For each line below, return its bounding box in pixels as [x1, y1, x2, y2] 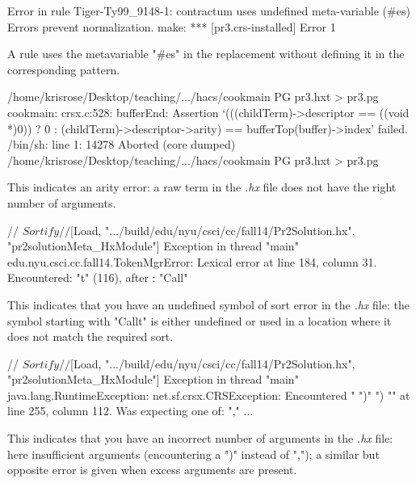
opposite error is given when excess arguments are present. [7, 461, 297, 478]
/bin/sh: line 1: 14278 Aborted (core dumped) [7, 136, 236, 153]
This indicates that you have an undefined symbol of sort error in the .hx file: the [7, 296, 410, 313]
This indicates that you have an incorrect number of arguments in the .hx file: [7, 430, 393, 447]
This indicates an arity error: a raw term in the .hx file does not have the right [7, 178, 397, 195]
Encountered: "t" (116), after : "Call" [7, 269, 188, 286]
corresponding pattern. [7, 61, 120, 78]
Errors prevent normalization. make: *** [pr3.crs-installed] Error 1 [7, 18, 336, 35]
